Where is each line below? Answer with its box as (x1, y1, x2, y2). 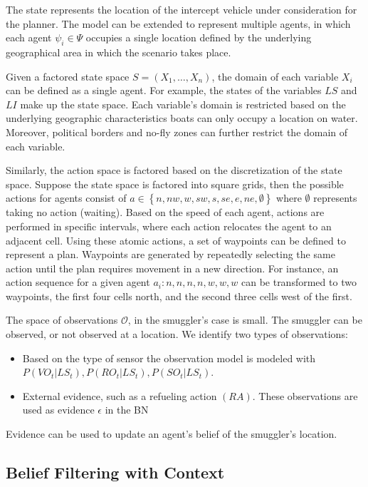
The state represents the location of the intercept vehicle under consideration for (6, 2, 357, 16)
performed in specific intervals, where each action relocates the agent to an (6, 218, 332, 233)
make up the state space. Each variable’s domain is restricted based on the (20, 96, 346, 111)
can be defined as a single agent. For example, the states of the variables (6, 83, 322, 98)
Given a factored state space (6, 68, 130, 83)
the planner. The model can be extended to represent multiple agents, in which (6, 16, 351, 31)
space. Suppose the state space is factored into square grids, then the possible (6, 176, 344, 191)
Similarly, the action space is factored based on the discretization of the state (6, 163, 342, 178)
